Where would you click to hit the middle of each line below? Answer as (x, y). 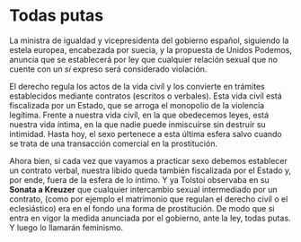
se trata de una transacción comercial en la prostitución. (114, 143)
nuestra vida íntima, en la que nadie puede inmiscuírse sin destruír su (138, 124)
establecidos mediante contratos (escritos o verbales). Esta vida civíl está (146, 96)
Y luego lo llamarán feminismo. (66, 227)
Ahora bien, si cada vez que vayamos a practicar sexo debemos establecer (148, 160)
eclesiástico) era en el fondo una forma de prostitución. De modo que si (142, 208)
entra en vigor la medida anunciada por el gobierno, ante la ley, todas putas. (150, 218)
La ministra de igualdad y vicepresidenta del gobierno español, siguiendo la (149, 40)
